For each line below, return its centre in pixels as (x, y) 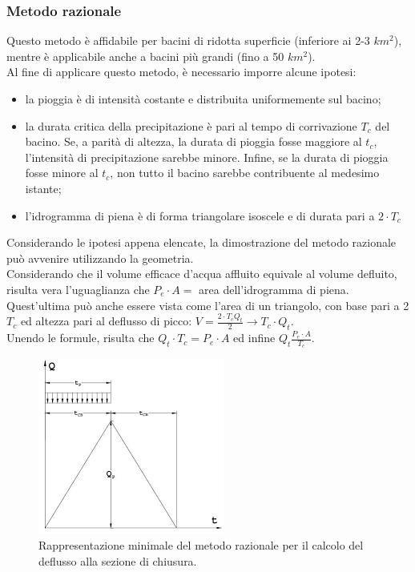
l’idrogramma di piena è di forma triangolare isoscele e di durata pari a (200, 215)
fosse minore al (62, 173)
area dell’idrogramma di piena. (274, 289)
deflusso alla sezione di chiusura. (118, 560)
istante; (43, 188)
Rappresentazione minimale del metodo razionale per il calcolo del (201, 545)
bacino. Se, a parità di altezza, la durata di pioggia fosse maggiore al (193, 141)
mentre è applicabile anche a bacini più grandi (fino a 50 (145, 56)
